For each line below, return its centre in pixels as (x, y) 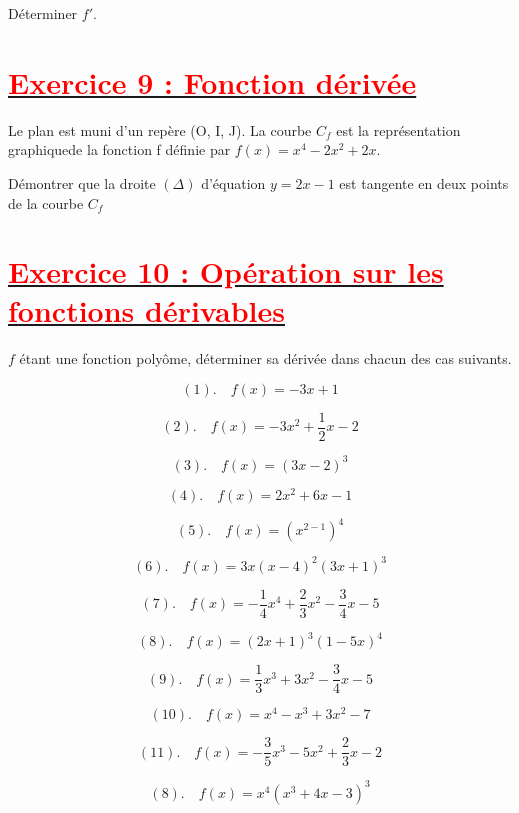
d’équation (233, 182)
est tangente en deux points (424, 182)
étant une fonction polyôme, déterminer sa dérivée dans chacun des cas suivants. (265, 358)
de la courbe (46, 202)
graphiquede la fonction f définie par (119, 149)
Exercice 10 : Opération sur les (226, 271)
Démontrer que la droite (82, 182)
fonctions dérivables (147, 310)
